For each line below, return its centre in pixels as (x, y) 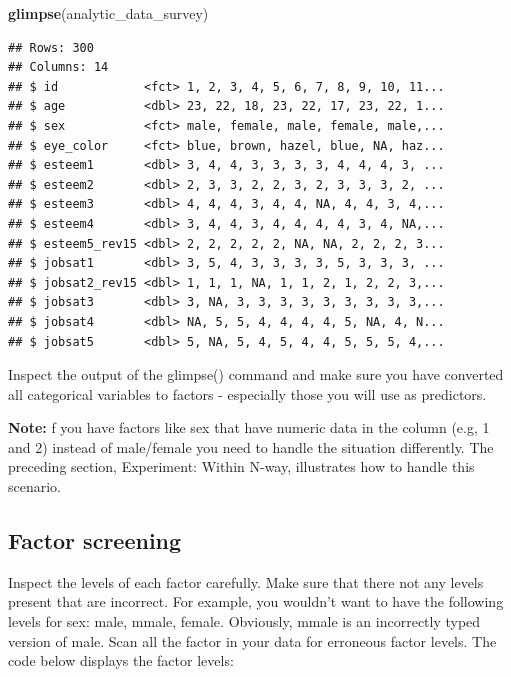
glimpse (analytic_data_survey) (108, 13)
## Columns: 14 (58, 67)
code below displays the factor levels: (121, 660)
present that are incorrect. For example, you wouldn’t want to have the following (256, 601)
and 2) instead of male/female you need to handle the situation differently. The (251, 446)
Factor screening (95, 540)
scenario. (35, 486)
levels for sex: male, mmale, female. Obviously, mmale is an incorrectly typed (244, 621)
